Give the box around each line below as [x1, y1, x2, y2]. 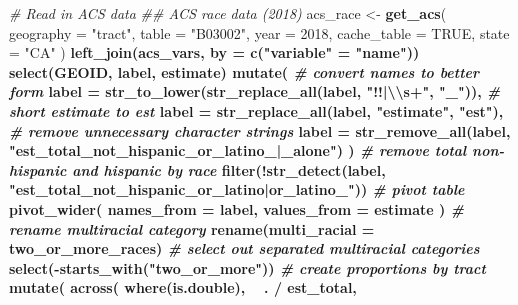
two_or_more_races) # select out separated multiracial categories [9, 238, 480, 259]
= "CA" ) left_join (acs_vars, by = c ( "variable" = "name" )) [9, 42, 420, 63]
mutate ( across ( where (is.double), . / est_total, [9, 277, 357, 298]
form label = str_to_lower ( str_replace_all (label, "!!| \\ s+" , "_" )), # [9, 81, 501, 102]
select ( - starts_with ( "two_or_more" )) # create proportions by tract [9, 257, 486, 278]
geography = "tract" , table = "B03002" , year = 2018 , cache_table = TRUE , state [9, 22, 510, 43]
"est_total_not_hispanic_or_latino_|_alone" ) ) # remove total [9, 140, 467, 161]
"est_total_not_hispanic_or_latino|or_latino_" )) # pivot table [9, 179, 465, 200]
